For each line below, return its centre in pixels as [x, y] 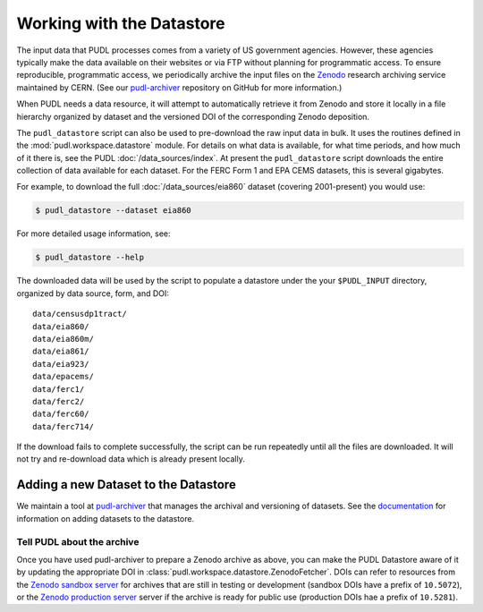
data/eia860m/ [63, 339]
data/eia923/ [61, 364]
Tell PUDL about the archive [78, 541]
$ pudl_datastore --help [90, 258]
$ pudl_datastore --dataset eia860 [113, 211]
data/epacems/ [63, 377]
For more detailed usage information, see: [93, 234]
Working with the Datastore [121, 23]
